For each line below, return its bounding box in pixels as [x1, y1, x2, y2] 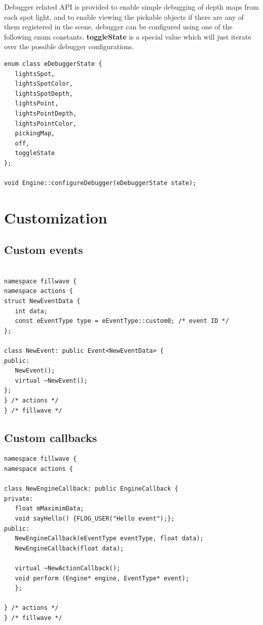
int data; [15, 307, 48, 315]
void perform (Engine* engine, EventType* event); [15, 574, 190, 582]
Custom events [4, 242, 83, 258]
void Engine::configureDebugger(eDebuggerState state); [4, 179, 197, 187]
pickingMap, [15, 130, 55, 137]
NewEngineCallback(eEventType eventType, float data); [15, 535, 204, 542]
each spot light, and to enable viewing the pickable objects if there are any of [4, 11, 244, 22]
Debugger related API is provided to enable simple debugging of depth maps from [4, 2, 259, 12]
